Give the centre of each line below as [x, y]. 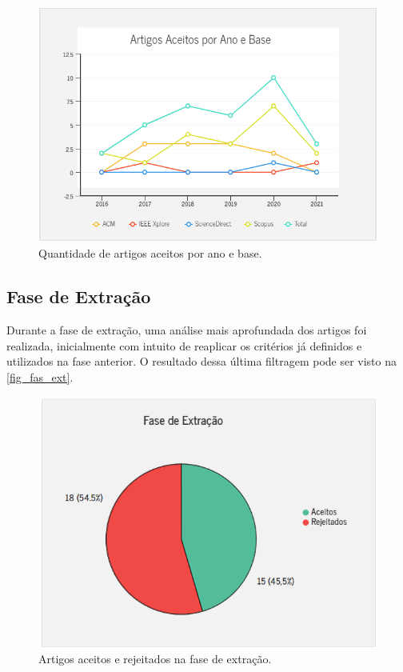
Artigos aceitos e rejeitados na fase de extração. [155, 659]
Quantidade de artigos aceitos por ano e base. [150, 253]
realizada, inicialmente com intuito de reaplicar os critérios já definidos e [184, 345]
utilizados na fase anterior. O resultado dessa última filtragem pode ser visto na [202, 361]
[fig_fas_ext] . [40, 376]
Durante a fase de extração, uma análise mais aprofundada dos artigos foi [187, 330]
